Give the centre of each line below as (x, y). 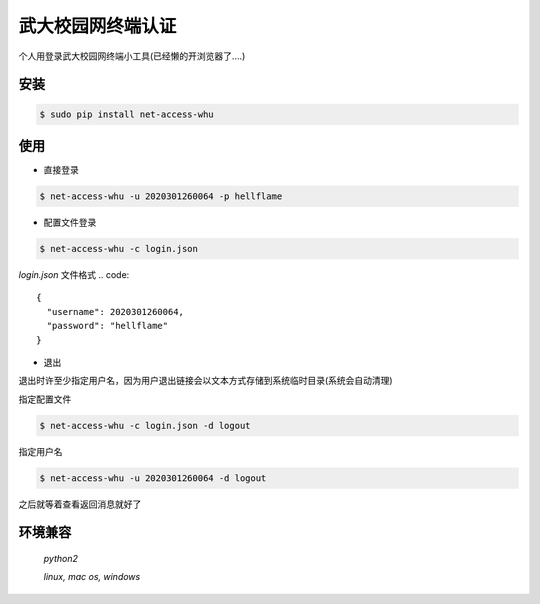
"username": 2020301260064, (115, 311)
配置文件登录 (70, 222)
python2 (61, 559)
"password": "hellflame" (107, 326)
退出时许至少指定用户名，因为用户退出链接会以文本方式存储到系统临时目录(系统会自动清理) (206, 381)
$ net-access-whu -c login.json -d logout (145, 425)
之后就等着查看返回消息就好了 (80, 504)
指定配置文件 (45, 399)
